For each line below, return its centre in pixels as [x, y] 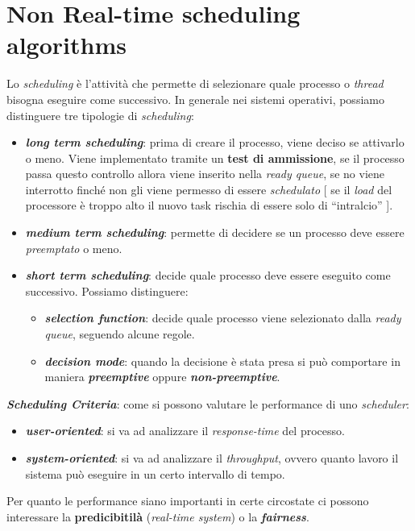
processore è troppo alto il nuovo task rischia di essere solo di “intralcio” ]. [209, 205]
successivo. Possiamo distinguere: [107, 290]
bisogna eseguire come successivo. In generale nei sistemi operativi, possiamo [195, 99]
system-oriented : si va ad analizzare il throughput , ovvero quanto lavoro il [212, 458]
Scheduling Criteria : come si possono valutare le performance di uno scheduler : [208, 403]
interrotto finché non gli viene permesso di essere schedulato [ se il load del [209, 189]
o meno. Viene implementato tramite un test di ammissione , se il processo [215, 158]
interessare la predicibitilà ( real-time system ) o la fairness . [158, 516]
